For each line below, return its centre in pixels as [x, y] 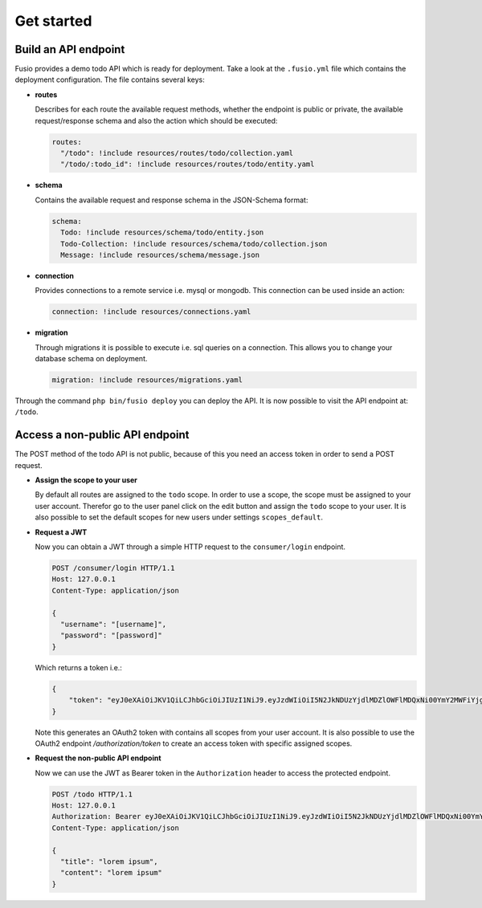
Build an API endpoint [70, 49]
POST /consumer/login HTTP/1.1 [114, 568]
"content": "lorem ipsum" [111, 873]
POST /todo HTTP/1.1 [92, 794]
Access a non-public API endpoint [102, 435]
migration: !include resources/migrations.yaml [147, 380]
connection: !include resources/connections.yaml [151, 312]
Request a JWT [61, 532]
